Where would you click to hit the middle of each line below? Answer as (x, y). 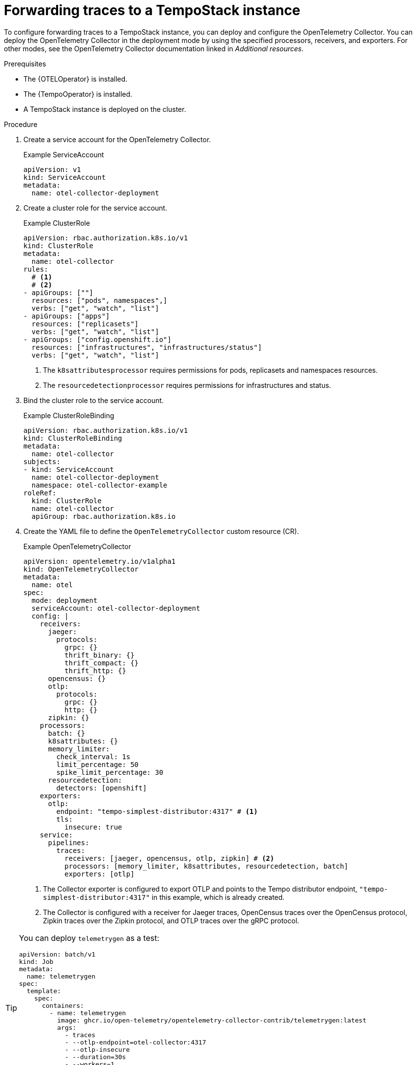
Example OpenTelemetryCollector (77, 546)
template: (44, 991)
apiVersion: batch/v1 (57, 954)
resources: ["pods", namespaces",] (99, 300)
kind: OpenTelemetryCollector (81, 569)
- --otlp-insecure (97, 1049)
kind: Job (36, 961)
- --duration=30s (95, 1057)
